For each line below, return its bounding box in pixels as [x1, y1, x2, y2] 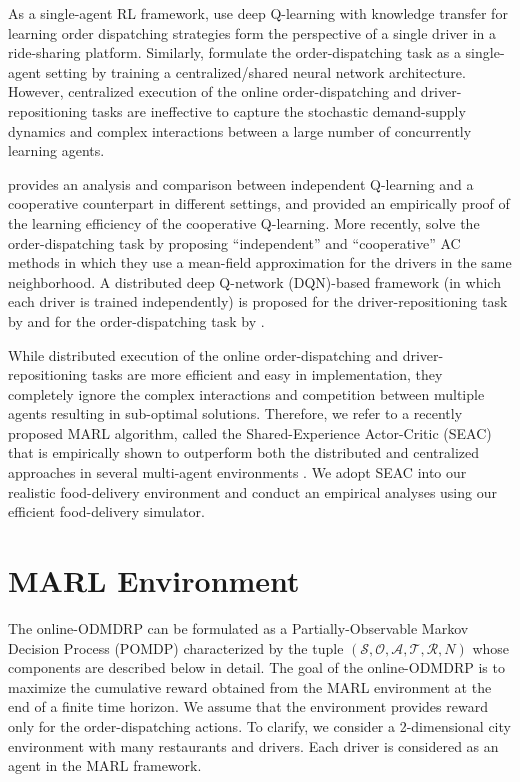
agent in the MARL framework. [8, 755, 202, 776]
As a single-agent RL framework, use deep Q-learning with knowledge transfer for [8, 3, 508, 23]
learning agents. [8, 140, 105, 161]
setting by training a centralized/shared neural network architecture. [45, 61, 466, 82]
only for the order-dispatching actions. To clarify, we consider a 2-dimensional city [8, 715, 511, 736]
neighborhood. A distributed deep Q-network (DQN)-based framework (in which [8, 271, 501, 292]
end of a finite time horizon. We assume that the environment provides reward [8, 696, 488, 717]
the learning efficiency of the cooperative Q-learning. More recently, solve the [8, 212, 480, 233]
